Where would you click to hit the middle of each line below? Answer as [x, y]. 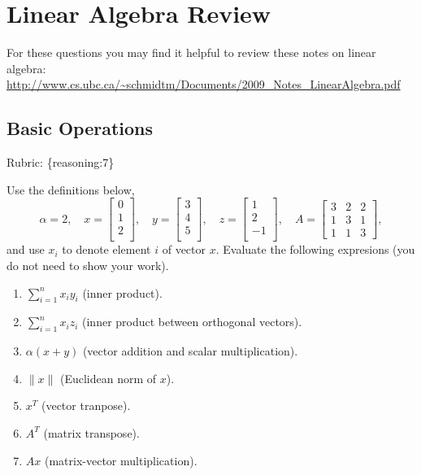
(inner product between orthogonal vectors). [192, 322]
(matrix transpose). [91, 432]
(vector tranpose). [86, 405]
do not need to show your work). [88, 266]
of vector [184, 249]
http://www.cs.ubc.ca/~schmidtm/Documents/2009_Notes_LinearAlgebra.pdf [204, 84]
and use [26, 249]
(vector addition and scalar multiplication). [190, 351]
